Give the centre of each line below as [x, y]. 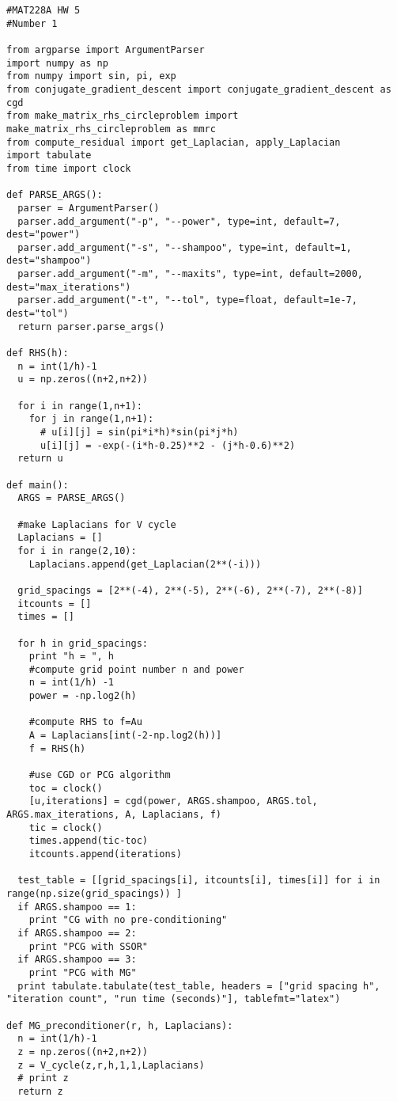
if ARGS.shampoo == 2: [77, 933]
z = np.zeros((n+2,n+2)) [83, 1052]
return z [40, 1091]
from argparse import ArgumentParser [106, 49]
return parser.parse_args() [91, 327]
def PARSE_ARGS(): [55, 195]
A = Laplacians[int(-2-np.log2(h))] [125, 736]
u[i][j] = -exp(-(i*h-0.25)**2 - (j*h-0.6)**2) [168, 445]
